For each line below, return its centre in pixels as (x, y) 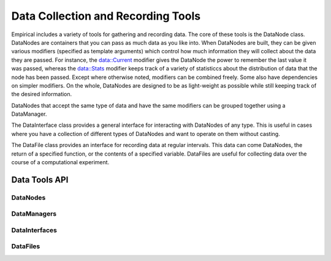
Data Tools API (40, 180)
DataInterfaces (34, 230)
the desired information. (42, 94)
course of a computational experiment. (60, 162)
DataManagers (34, 214)
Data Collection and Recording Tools (106, 16)
